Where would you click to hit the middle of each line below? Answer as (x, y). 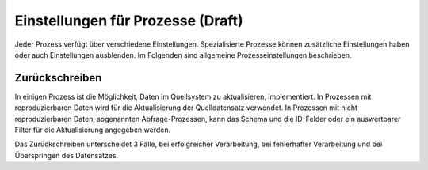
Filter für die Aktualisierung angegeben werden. (92, 130)
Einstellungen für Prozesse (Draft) (129, 21)
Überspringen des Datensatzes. (67, 155)
